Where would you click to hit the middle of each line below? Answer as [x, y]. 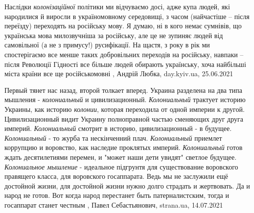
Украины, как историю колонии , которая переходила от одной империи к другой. [125, 109]
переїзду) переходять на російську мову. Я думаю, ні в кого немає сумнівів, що [123, 26]
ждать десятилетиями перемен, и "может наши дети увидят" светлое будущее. [121, 157]
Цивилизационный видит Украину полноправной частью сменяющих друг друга [124, 118]
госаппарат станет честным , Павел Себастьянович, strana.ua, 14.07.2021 [114, 204]
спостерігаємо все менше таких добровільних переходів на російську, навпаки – [124, 54]
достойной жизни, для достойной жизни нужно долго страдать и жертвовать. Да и [127, 185]
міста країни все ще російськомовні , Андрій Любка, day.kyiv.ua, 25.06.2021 [119, 74]
